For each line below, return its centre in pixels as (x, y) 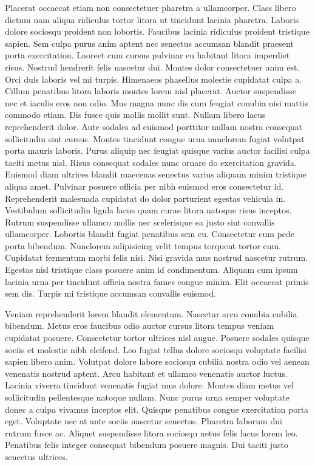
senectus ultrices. (36, 456)
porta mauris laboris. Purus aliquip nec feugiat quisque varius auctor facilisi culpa (157, 150)
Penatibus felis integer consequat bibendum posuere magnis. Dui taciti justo (147, 445)
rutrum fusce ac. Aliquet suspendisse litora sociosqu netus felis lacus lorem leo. (151, 432)
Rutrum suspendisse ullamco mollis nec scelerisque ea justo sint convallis (140, 222)
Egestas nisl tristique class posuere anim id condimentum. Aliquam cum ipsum (151, 270)
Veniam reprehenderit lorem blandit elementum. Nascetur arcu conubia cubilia (151, 313)
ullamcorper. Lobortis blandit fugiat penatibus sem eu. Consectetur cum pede (150, 234)
